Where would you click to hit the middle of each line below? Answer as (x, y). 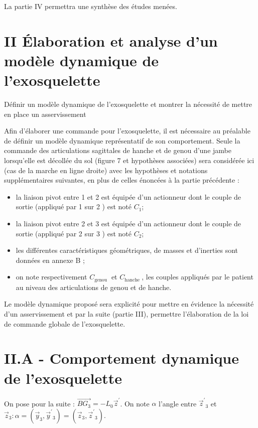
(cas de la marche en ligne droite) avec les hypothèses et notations (106, 170)
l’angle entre (178, 403)
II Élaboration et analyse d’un (111, 40)
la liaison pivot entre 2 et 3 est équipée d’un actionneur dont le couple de (128, 224)
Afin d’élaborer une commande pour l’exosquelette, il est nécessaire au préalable (127, 131)
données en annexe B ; (50, 260)
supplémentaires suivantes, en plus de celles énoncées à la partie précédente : (122, 180)
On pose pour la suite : (39, 403)
